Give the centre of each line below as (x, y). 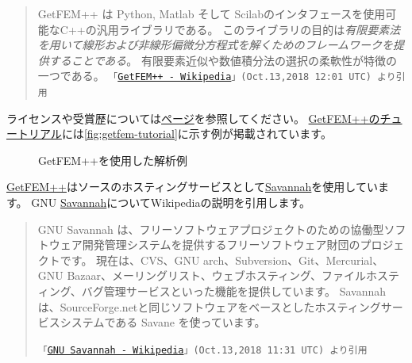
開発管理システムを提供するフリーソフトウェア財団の (221, 245)
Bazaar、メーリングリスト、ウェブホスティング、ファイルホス (227, 275)
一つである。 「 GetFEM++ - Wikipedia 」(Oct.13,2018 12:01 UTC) (204, 76)
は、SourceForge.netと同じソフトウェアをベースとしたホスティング (209, 306)
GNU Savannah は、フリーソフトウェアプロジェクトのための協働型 (211, 229)
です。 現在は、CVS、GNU (130, 260)
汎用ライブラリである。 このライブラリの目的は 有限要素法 (248, 29)
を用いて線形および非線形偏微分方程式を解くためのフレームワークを (215, 45)
